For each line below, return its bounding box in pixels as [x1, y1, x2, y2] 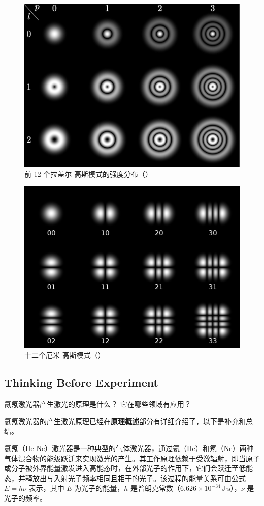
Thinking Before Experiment [4, 375, 158, 390]
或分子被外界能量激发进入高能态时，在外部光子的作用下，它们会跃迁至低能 [4, 463, 253, 473]
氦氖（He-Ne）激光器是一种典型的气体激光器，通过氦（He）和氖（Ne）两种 [4, 443, 254, 454]
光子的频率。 [4, 492, 47, 503]
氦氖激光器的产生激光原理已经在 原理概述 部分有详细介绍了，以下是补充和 [4, 415, 246, 426]
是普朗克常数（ [130, 483, 181, 493]
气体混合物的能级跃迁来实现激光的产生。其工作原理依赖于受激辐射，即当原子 [4, 453, 260, 463]
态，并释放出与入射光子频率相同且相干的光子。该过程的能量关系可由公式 [4, 472, 246, 483]
